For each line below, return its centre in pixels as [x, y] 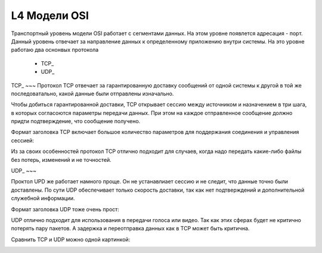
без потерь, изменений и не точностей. [61, 160]
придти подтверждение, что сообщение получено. [76, 121]
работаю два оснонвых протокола [55, 50]
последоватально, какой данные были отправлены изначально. [92, 93]
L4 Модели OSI [50, 15]
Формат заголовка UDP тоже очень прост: [65, 209]
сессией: [22, 140]
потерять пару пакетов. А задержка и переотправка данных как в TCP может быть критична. [130, 229]
